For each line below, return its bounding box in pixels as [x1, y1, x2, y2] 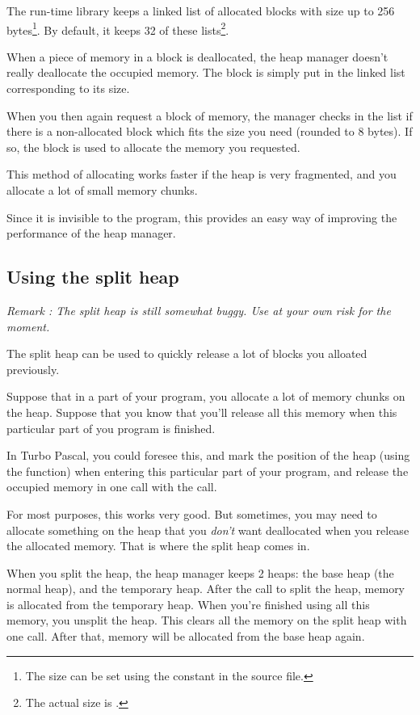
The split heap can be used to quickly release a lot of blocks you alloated [6, 345, 367, 362]
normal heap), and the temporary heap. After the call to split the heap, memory [6, 580, 405, 597]
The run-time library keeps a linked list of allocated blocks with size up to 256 [6, 2, 395, 19]
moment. [6, 318, 50, 334]
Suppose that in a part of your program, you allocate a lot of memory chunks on [6, 388, 405, 405]
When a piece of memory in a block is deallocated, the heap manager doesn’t [6, 48, 388, 65]
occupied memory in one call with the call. [6, 478, 217, 495]
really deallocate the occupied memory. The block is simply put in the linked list [6, 64, 405, 81]
